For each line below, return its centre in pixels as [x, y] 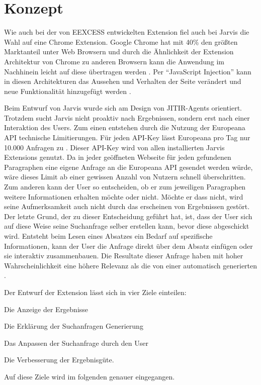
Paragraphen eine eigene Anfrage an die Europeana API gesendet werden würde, [128, 167]
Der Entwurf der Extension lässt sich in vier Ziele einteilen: [95, 292]
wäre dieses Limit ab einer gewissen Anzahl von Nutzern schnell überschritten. [125, 177]
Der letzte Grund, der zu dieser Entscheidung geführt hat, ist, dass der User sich [128, 216]
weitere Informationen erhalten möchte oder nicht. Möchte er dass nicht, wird [124, 196]
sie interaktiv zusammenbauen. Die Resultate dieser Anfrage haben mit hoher [124, 256]
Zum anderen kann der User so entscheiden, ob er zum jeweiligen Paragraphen [125, 187]
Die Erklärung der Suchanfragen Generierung [74, 326]
